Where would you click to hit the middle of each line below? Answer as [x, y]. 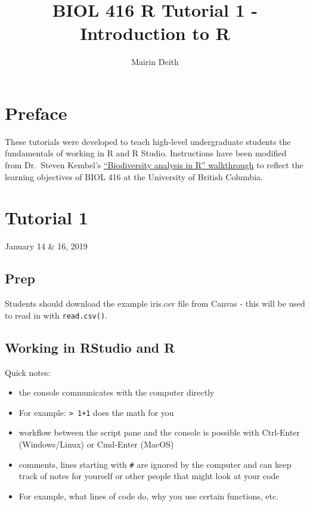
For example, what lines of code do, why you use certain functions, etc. [149, 496]
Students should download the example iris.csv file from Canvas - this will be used [155, 303]
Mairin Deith [155, 62]
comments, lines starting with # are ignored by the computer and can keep [155, 464]
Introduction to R [155, 33]
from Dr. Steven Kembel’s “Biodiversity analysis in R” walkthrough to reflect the [154, 165]
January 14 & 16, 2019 [46, 246]
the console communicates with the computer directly [117, 392]
